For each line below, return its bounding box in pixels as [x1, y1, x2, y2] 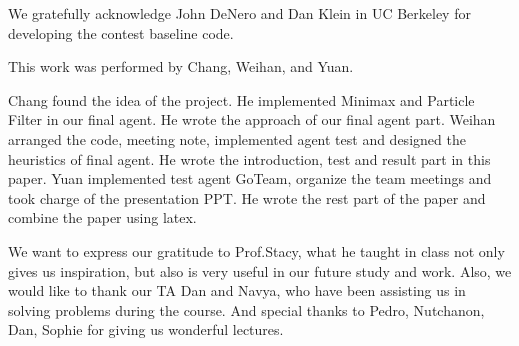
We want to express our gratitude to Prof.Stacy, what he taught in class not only [8, 240, 505, 261]
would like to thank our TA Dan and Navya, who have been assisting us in [8, 280, 466, 301]
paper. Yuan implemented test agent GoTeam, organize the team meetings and [8, 168, 492, 189]
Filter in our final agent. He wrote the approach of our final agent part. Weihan [8, 109, 496, 130]
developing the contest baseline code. [8, 22, 234, 43]
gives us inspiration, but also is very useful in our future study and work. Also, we [8, 260, 512, 281]
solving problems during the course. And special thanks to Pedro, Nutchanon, [8, 299, 485, 320]
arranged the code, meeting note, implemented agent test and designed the [8, 128, 466, 149]
